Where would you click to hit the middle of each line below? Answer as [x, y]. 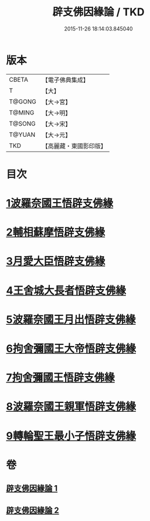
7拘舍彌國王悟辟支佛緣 [61, 378]
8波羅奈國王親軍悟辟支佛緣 [71, 407]
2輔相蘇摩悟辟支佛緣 [56, 232]
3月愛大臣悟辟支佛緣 [56, 261]
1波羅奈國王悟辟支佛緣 [60, 204]
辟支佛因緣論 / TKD [98, 12]
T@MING [22, 112]
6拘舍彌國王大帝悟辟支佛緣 [71, 349]
